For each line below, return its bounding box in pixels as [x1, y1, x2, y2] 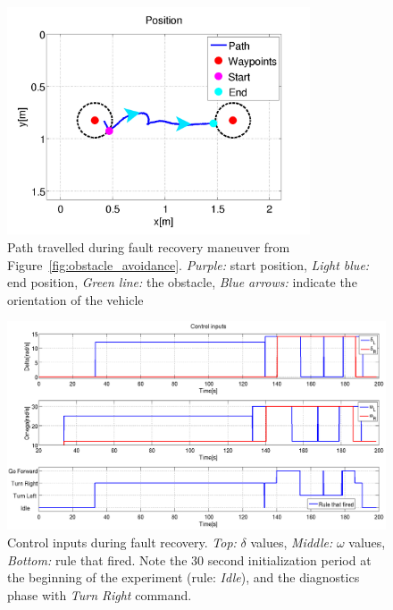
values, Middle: [250, 533, 333, 552]
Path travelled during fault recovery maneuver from [7, 237, 290, 256]
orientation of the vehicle [7, 290, 144, 309]
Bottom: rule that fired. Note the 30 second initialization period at [7, 550, 372, 569]
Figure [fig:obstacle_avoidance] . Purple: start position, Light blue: [7, 255, 370, 274]
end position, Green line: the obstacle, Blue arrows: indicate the [7, 273, 357, 292]
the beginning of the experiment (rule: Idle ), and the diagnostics [7, 568, 360, 587]
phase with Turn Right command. [7, 585, 192, 604]
